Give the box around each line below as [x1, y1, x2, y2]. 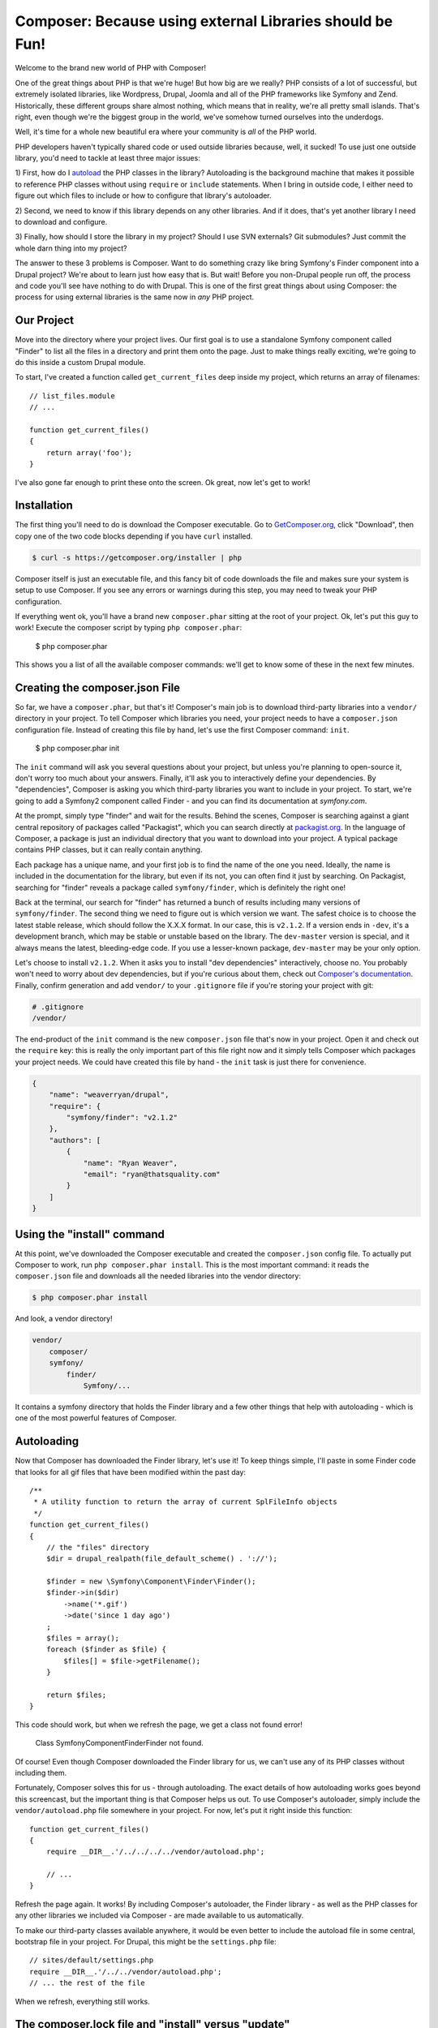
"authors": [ [49, 1136, 101, 1145]
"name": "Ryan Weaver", [83, 1158, 178, 1167]
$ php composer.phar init [35, 743, 120, 754]
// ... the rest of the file [29, 1979, 145, 1987]
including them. [15, 1768, 67, 1777]
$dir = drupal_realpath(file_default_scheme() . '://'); [45, 1554, 277, 1563]
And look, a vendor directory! [15, 1314, 113, 1324]
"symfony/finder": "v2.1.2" [66, 1112, 178, 1122]
